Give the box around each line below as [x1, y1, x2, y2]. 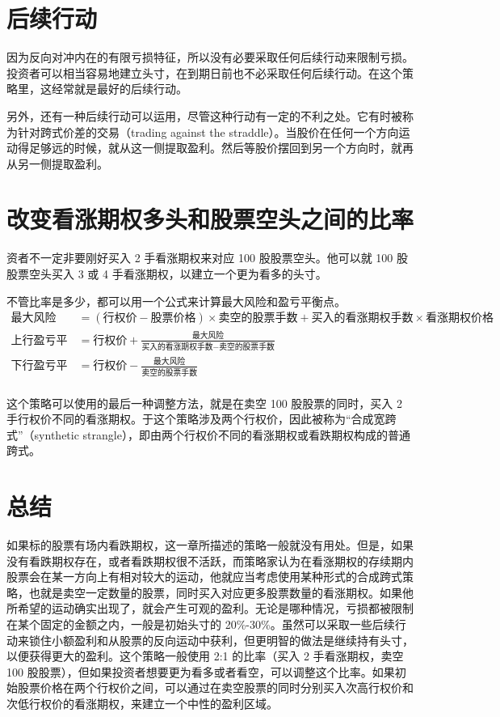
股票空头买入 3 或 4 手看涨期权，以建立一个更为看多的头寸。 [6, 265, 327, 282]
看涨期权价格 [426, 312, 494, 325]
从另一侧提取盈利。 [6, 155, 108, 172]
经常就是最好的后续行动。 [51, 80, 187, 97]
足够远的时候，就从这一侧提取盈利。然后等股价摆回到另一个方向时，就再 [28, 139, 414, 156]
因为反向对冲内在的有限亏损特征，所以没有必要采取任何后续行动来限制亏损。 [6, 49, 414, 66]
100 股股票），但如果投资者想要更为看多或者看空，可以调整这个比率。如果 [6, 663, 395, 680]
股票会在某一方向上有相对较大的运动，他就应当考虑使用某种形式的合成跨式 [6, 568, 402, 585]
